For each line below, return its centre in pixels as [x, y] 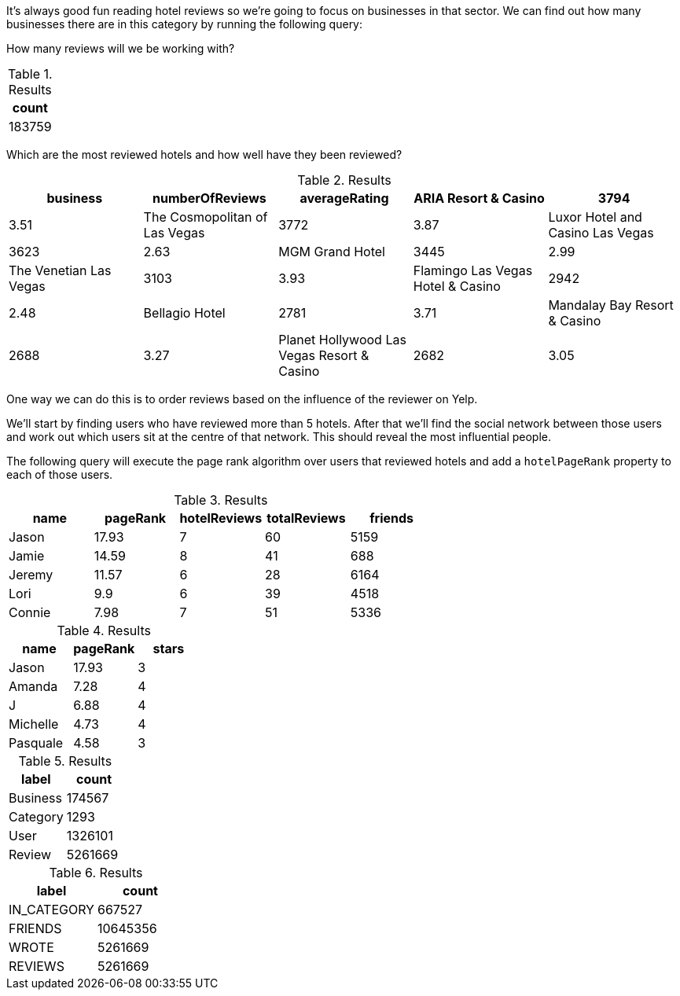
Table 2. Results [344, 180]
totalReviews [306, 518]
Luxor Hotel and [595, 217]
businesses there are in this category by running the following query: [185, 24]
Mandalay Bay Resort [611, 305]
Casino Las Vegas [601, 233]
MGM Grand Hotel [332, 252]
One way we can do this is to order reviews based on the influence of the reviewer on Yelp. [242, 399]
